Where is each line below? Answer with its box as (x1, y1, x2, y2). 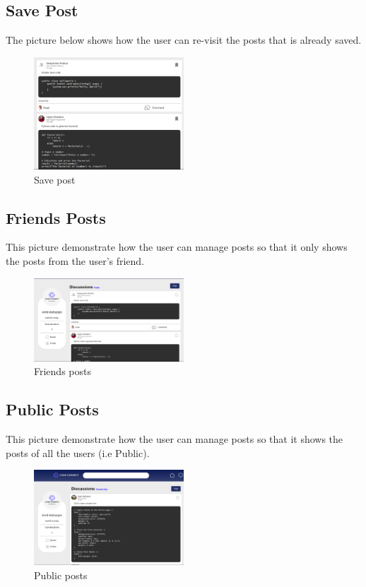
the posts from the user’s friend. (6, 253, 145, 268)
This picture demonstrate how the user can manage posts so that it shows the (6, 432, 343, 446)
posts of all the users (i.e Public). (6, 445, 150, 460)
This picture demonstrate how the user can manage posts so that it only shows (6, 239, 348, 254)
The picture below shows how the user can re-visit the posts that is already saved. (6, 32, 362, 47)
